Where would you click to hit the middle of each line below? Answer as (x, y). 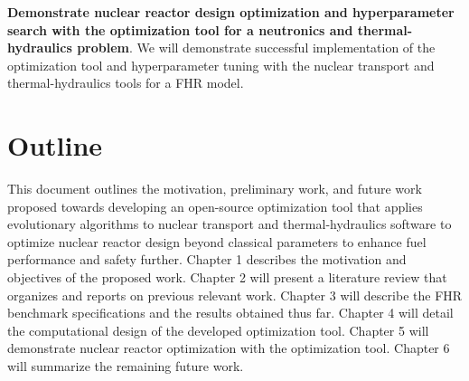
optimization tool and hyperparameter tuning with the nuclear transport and (221, 65)
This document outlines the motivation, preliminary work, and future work (215, 189)
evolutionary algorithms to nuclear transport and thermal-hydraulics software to (230, 224)
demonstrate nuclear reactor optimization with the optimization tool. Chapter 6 (229, 348)
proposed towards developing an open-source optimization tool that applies (215, 206)
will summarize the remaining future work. (126, 366)
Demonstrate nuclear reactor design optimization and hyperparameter (231, 12)
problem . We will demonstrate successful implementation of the (256, 48)
